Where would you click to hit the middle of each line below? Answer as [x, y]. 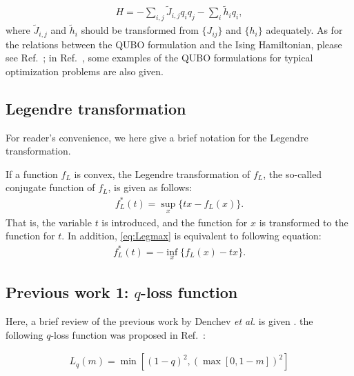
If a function [32, 174]
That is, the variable [49, 222]
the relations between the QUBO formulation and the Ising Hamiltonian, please [174, 44]
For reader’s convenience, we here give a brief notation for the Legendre [157, 137]
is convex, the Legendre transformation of [162, 174]
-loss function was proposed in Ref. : [128, 334]
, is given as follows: [150, 187]
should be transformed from [140, 30]
